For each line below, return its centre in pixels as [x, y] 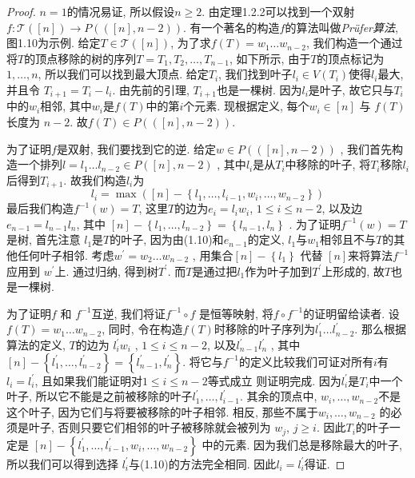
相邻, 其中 [66, 106]
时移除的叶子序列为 [264, 329]
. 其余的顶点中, [278, 396]
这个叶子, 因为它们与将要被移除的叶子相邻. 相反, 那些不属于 [162, 411]
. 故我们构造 [95, 179]
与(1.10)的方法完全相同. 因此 [203, 463]
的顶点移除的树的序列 [80, 58]
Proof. [21, 11]
